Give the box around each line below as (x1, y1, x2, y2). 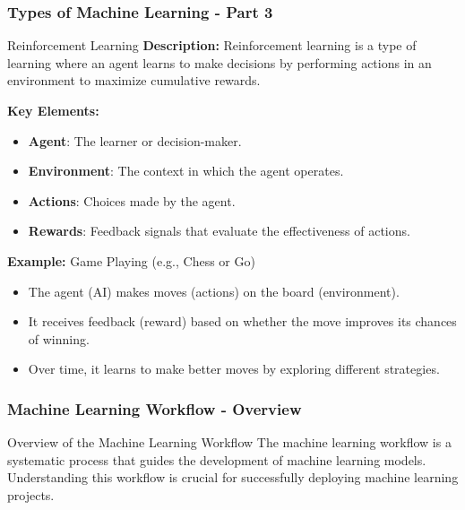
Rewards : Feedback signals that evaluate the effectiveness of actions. (28, 221, 410, 240)
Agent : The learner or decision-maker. (28, 131, 242, 150)
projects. (7, 485, 55, 504)
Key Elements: (7, 101, 99, 119)
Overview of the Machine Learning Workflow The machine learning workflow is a (7, 433, 452, 452)
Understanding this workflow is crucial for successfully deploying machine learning (7, 468, 459, 487)
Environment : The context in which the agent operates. (28, 161, 344, 180)
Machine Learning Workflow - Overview (7, 397, 302, 419)
